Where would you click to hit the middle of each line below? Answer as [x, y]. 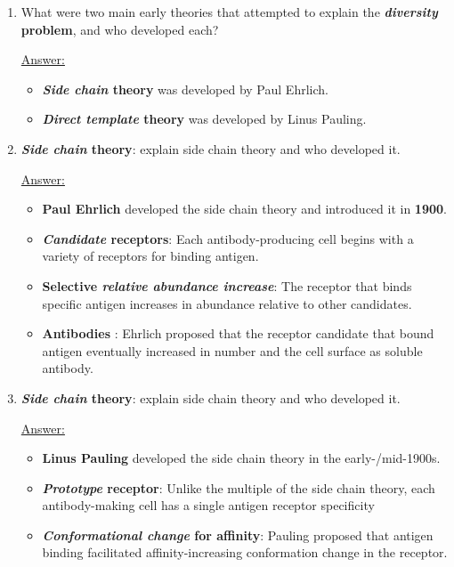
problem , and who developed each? [120, 29]
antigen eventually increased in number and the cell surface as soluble [232, 350]
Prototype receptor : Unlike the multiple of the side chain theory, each [239, 487]
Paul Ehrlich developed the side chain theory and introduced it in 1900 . [244, 209]
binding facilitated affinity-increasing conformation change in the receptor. [245, 552]
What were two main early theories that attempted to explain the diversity [229, 12]
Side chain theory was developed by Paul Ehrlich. [185, 89]
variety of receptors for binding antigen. [150, 256]
